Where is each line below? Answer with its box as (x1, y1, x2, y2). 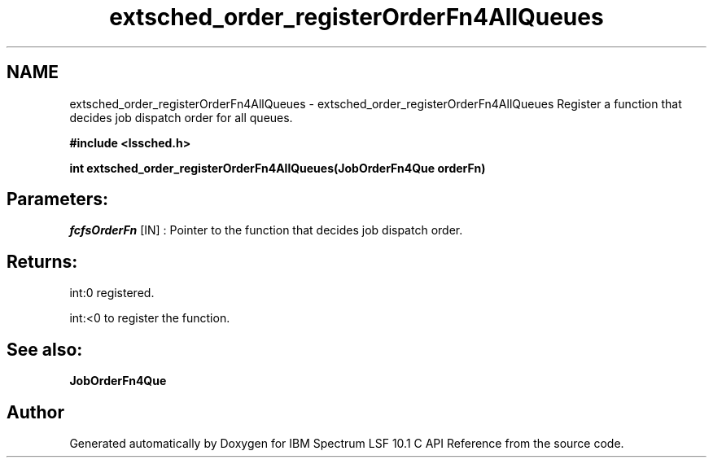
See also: (7, 339, 83, 360)
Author (7, 401, 64, 422)
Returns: (7, 251, 78, 272)
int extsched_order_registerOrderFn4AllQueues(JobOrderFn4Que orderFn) (69, 160, 486, 175)
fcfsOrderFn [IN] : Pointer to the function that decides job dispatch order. (69, 223, 463, 238)
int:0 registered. (69, 286, 155, 300)
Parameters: (7, 189, 108, 210)
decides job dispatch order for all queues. (69, 110, 293, 125)
